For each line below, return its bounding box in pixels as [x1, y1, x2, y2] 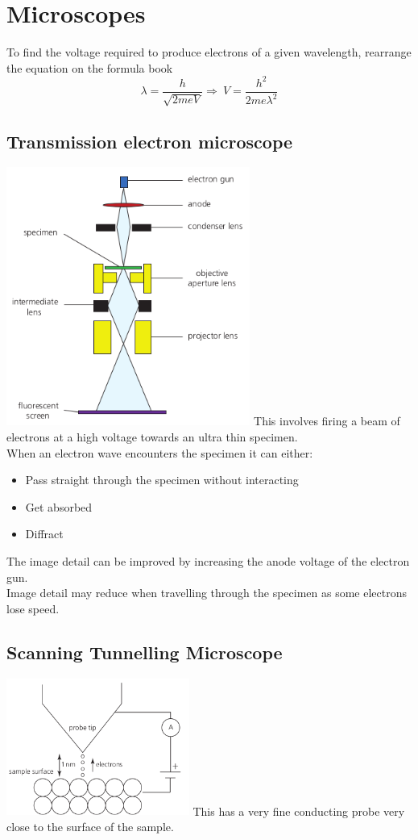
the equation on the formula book [6, 59, 173, 76]
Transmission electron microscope [6, 128, 293, 153]
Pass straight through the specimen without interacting [25, 471, 299, 488]
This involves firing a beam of [254, 412, 400, 429]
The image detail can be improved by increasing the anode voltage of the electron [6, 553, 410, 570]
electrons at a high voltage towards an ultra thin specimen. [6, 428, 298, 445]
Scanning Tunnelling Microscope [6, 639, 283, 664]
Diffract [25, 525, 64, 542]
